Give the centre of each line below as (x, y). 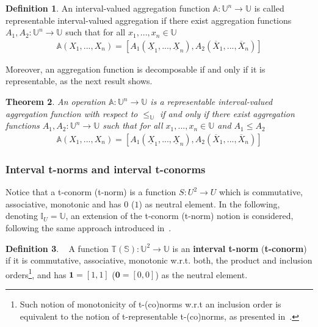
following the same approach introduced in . (89, 228)
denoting (22, 216)
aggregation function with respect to (72, 113)
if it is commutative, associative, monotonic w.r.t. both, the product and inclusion (159, 260)
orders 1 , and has (36, 273)
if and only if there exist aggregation (227, 113)
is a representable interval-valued (211, 101)
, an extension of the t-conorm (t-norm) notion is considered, (179, 216)
